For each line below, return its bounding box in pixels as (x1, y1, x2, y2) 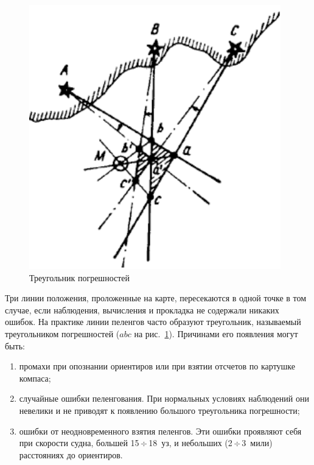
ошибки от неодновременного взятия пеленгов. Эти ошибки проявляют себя (19, 424, 302, 437)
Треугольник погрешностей (29, 271, 130, 284)
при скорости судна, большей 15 (19, 436, 139, 449)
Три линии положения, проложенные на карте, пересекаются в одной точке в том (5, 292, 307, 304)
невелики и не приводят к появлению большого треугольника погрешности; (19, 404, 300, 416)
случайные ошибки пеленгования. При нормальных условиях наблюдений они (19, 392, 309, 405)
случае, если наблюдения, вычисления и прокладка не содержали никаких (5, 303, 279, 316)
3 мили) (242, 436, 273, 449)
